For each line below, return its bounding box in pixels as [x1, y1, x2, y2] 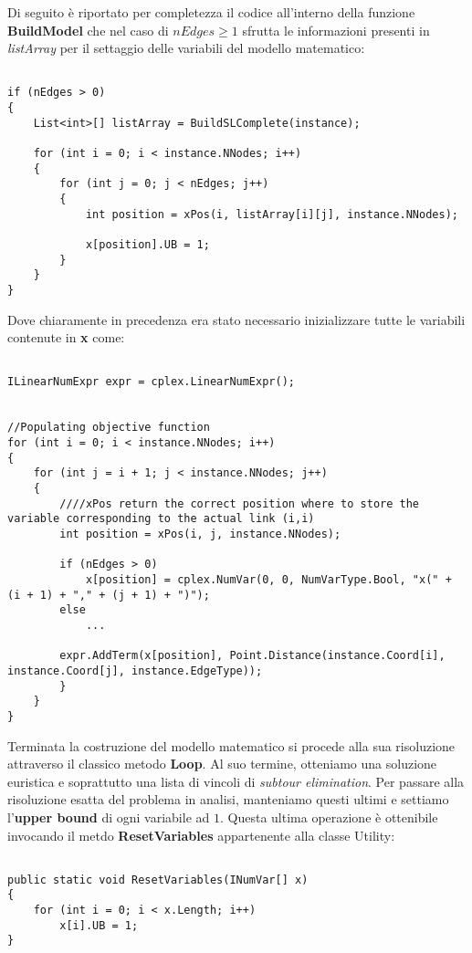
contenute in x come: [7, 328, 125, 347]
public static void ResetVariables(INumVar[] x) [7, 873, 309, 886]
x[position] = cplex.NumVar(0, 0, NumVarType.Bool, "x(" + [85, 573, 452, 586]
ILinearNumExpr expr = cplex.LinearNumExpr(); [7, 375, 295, 389]
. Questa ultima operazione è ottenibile [219, 807, 438, 826]
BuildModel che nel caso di [7, 20, 169, 39]
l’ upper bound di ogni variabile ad [7, 807, 210, 826]
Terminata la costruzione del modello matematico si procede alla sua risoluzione [7, 736, 456, 755]
